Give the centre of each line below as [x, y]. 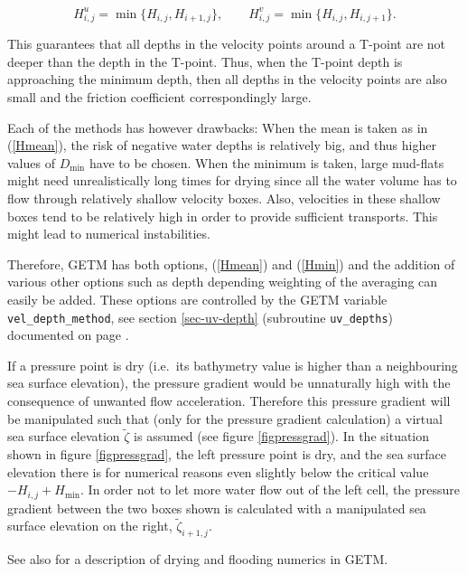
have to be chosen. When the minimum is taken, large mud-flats [267, 162]
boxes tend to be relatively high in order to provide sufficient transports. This [223, 216]
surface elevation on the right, [90, 526]
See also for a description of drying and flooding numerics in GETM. [198, 559]
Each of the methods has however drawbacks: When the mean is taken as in [218, 127]
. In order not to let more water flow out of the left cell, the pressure [271, 489]
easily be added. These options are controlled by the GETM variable [197, 299]
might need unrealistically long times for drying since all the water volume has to [232, 180]
